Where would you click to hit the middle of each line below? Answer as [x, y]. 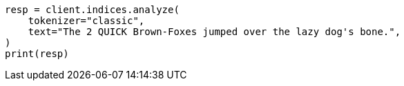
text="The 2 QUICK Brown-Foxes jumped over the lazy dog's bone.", [214, 32]
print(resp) [37, 54]
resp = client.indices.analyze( [92, 10]
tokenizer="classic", [86, 21]
